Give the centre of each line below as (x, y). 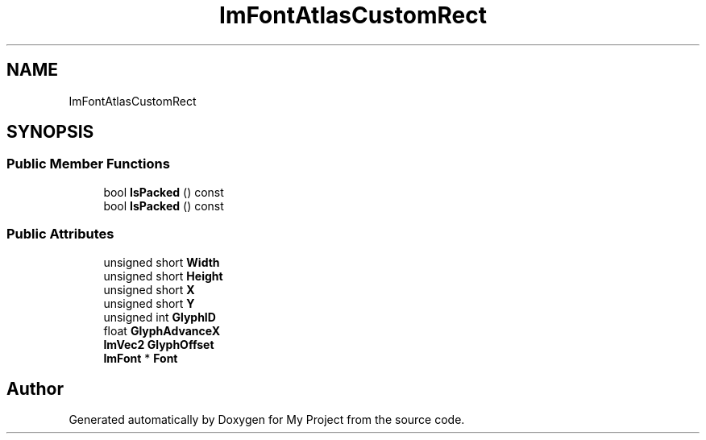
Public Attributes (60, 234)
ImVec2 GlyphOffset (159, 344)
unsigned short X (149, 289)
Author (35, 388)
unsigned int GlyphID (160, 317)
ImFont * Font (141, 358)
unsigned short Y (149, 303)
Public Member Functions (88, 164)
